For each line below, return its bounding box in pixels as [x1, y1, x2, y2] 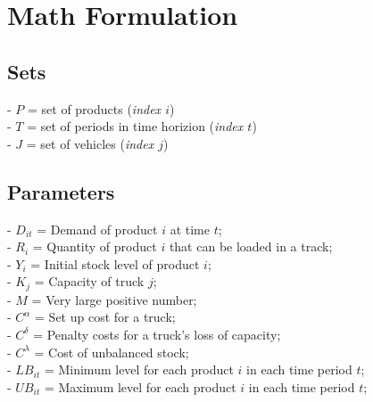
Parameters [7, 177, 115, 205]
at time [170, 219, 211, 238]
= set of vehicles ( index [26, 134, 154, 152]
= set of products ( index [27, 99, 162, 118]
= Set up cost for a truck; [35, 308, 176, 326]
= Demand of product [37, 219, 158, 238]
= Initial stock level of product [30, 254, 200, 273]
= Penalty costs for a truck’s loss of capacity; [33, 324, 281, 343]
